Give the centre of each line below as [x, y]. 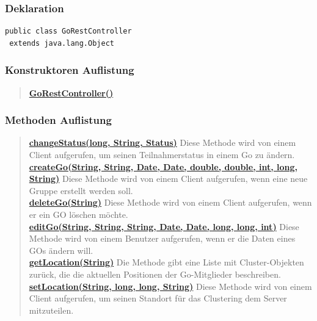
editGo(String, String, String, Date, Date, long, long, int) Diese [164, 226]
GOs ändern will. [61, 250]
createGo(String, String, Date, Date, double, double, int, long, [163, 166]
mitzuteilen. [51, 310]
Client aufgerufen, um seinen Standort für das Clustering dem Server [158, 298]
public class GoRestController [68, 31]
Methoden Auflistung [58, 120]
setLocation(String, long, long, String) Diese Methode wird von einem [170, 286]
